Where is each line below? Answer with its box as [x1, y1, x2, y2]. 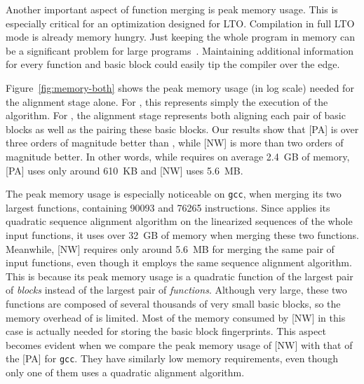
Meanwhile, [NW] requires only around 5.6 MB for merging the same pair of [6, 241, 335, 256]
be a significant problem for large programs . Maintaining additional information [6, 43, 353, 57]
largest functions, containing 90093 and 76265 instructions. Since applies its [6, 200, 330, 214]
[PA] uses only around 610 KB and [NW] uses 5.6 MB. [6, 163, 243, 177]
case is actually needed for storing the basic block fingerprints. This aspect [6, 324, 326, 338]
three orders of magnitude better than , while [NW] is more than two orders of [6, 135, 344, 150]
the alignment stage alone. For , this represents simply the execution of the [6, 94, 328, 109]
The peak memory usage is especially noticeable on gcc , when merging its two [6, 186, 342, 201]
